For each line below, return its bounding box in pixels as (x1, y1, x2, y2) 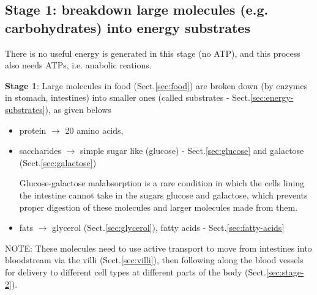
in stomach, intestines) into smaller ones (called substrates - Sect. (5, 91, 250, 104)
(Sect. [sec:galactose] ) (19, 156, 97, 169)
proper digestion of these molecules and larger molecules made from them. (19, 200, 298, 213)
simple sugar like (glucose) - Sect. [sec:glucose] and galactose (80, 144, 304, 157)
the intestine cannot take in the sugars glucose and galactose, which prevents (19, 188, 308, 201)
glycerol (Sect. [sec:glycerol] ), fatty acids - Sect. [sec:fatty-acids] (52, 221, 285, 234)
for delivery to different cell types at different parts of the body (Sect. (5, 265, 266, 278)
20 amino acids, (65, 123, 124, 136)
